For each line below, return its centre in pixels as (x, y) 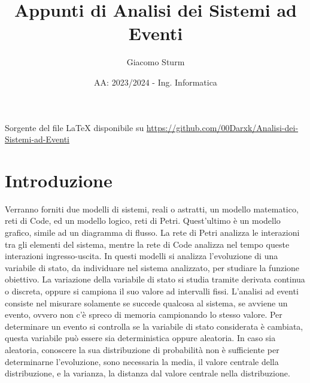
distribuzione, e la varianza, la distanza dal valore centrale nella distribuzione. (148, 373)
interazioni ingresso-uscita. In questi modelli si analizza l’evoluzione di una (142, 256)
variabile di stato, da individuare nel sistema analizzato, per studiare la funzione (152, 267)
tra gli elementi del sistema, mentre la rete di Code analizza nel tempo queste (147, 244)
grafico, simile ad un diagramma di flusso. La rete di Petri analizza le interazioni (152, 232)
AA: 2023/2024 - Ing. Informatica (156, 82)
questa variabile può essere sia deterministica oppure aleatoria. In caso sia (140, 338)
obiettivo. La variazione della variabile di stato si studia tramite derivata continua (155, 279)
